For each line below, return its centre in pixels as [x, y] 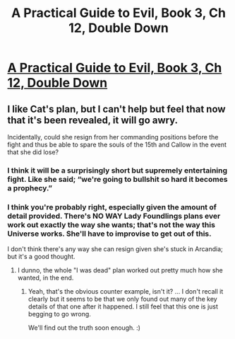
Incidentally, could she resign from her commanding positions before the [113, 137]
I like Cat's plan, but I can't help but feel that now [116, 109]
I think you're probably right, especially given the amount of [112, 207]
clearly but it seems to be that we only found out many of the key [122, 299]
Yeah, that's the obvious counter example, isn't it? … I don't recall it [126, 292]
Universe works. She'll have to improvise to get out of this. [109, 234]
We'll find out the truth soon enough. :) [84, 328]
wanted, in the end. [46, 278]
